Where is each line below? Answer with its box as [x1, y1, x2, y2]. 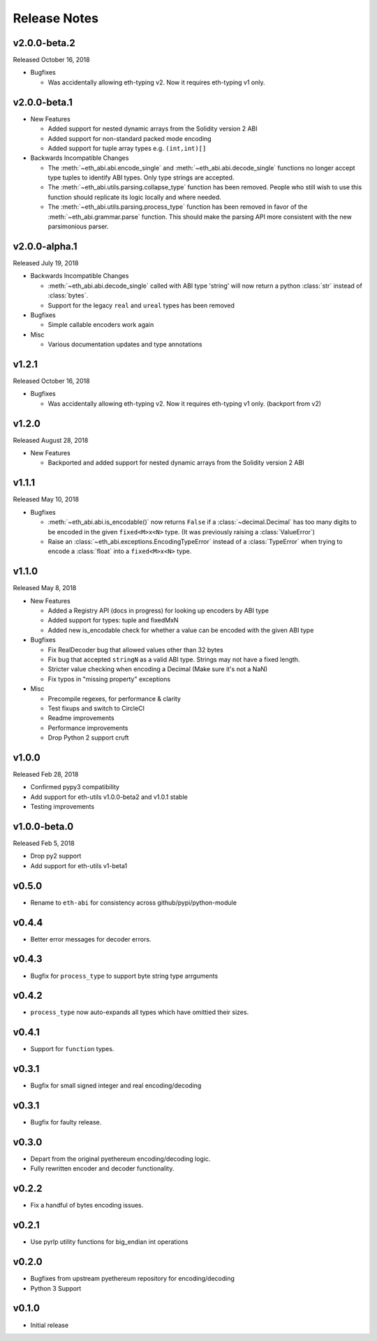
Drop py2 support [30, 852, 82, 860]
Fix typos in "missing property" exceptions [47, 675, 171, 683]
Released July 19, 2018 [13, 258, 79, 267]
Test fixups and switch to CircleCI [47, 704, 145, 712]
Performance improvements [47, 724, 128, 732]
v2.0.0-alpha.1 [13, 240, 77, 252]
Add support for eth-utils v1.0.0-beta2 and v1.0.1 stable [30, 793, 188, 801]
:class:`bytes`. [47, 291, 89, 300]
